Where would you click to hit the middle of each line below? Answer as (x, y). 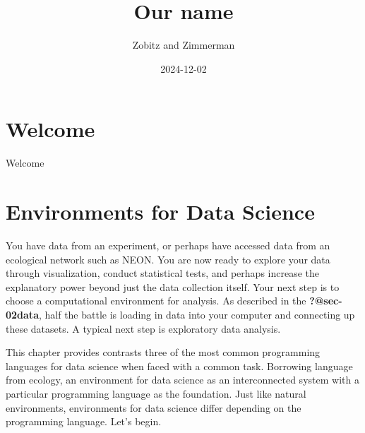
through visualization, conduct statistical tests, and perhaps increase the (163, 273)
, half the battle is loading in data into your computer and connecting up (197, 314)
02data (22, 314)
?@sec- (326, 301)
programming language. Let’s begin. (84, 421)
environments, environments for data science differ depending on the (154, 407)
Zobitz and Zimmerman (184, 45)
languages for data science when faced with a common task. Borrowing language (179, 366)
